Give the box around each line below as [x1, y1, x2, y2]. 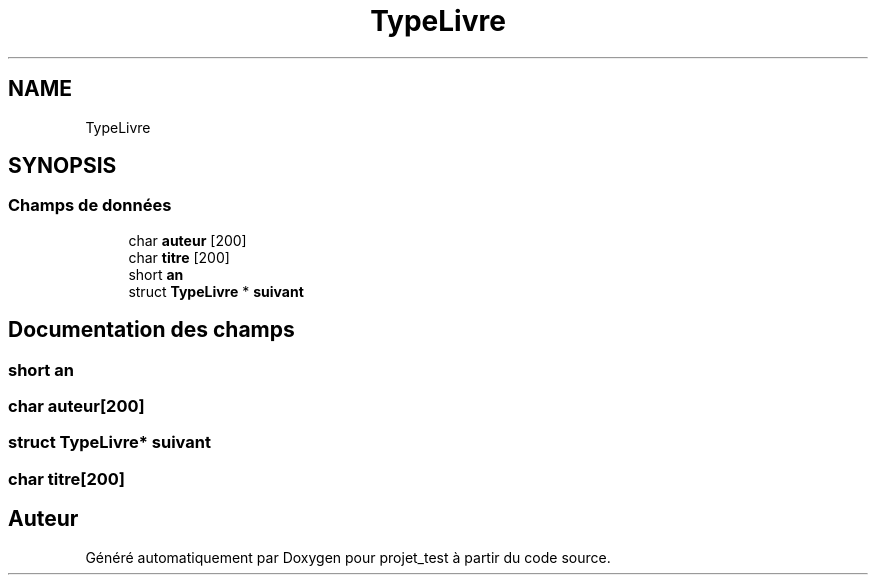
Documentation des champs [8, 317, 295, 343]
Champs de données [8, 195, 172, 216]
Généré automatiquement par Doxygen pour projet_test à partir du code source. [85, 548, 611, 566]
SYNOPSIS [8, 153, 117, 179]
